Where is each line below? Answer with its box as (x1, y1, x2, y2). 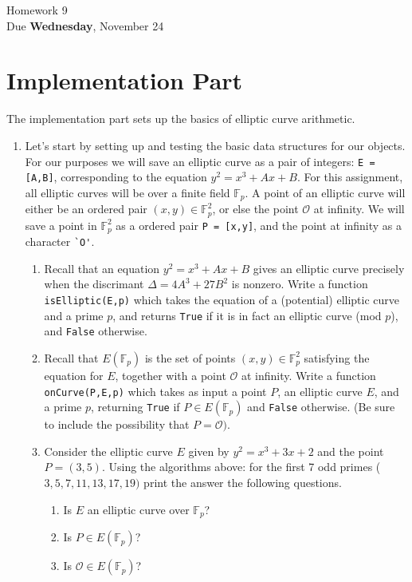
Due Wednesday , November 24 (6, 17, 164, 34)
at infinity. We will (313, 200, 405, 217)
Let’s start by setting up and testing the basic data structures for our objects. (25, 137, 406, 153)
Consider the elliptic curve (44, 442, 173, 459)
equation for (44, 366, 104, 383)
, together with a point (115, 366, 226, 383)
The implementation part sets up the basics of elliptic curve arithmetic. (6, 110, 355, 127)
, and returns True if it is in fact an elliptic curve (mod (112, 307, 382, 323)
